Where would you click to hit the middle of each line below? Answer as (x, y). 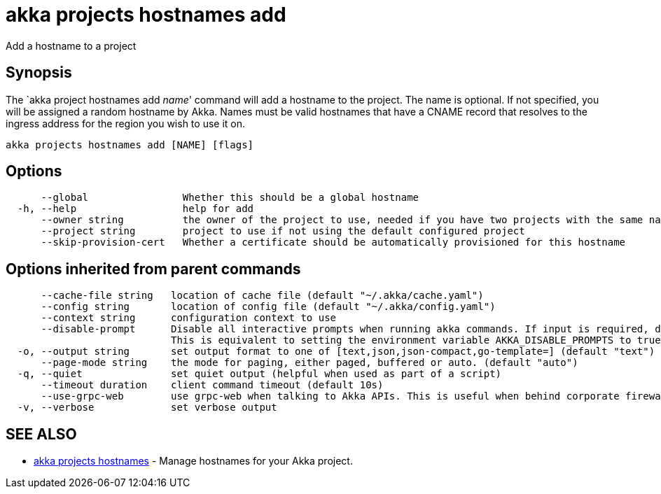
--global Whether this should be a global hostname (230, 198)
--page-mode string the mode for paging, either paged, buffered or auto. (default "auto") (309, 363)
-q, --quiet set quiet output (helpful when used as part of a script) (259, 374)
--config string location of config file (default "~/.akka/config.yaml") (268, 307)
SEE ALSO (41, 434)
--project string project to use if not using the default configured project (283, 231)
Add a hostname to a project (71, 45)
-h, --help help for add (135, 209)
